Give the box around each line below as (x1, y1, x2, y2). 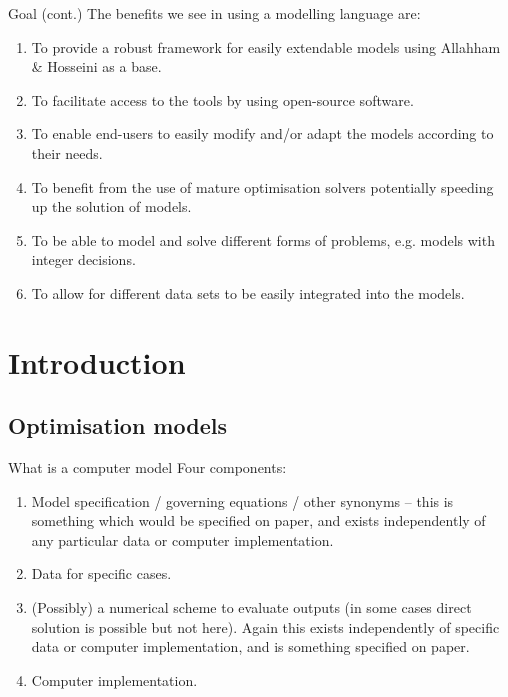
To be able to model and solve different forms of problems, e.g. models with (31, 229, 495, 250)
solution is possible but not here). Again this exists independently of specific (31, 616, 500, 637)
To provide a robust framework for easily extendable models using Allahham (31, 36, 501, 57)
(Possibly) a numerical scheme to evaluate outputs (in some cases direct (31, 597, 472, 618)
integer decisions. (31, 249, 136, 270)
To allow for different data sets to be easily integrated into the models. (31, 282, 465, 303)
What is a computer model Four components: (8, 457, 287, 478)
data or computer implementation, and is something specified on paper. (31, 636, 470, 657)
